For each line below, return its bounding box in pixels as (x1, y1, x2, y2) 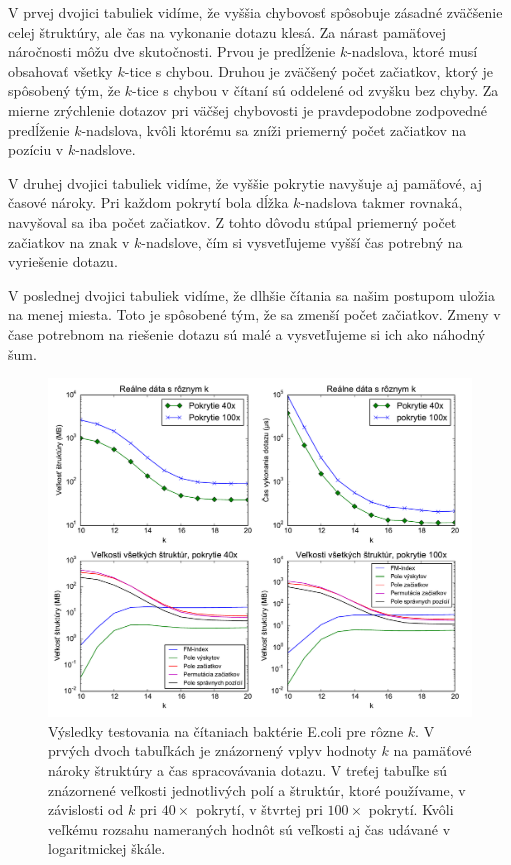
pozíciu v (8, 139, 64, 160)
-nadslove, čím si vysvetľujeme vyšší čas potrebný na (141, 231, 463, 252)
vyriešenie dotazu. (8, 251, 118, 272)
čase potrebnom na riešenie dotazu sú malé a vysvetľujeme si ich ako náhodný (8, 323, 486, 344)
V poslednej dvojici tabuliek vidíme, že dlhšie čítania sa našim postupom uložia (8, 284, 495, 305)
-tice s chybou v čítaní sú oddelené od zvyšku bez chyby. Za (132, 80, 499, 101)
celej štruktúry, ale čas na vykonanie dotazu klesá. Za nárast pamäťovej (8, 21, 446, 42)
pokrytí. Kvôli (368, 799, 454, 820)
